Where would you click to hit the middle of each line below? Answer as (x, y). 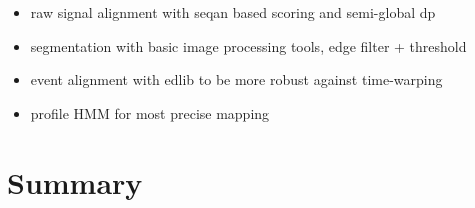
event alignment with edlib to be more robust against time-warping (236, 79)
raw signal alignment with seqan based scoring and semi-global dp (233, 12)
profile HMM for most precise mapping (150, 112)
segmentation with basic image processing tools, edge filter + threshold (248, 45)
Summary (75, 181)
